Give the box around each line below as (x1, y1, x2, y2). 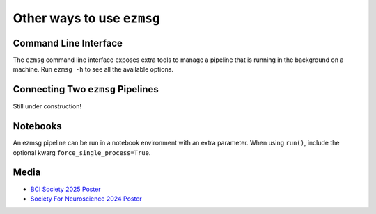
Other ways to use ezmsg (13, 10, 160, 26)
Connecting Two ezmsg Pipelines (13, 83, 159, 95)
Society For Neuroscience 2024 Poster (30, 195, 142, 203)
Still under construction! (13, 102, 82, 110)
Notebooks (13, 120, 62, 132)
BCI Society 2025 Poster (30, 185, 101, 193)
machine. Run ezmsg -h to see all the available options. (13, 65, 174, 74)
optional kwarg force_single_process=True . (13, 148, 151, 156)
